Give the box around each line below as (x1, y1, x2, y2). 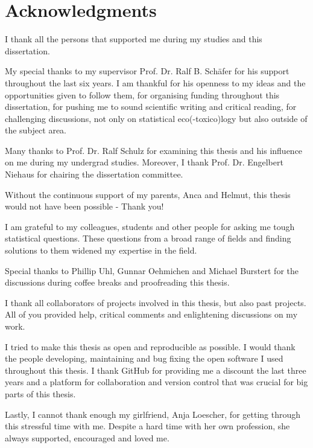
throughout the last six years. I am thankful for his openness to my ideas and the (5, 76, 306, 89)
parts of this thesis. (5, 387, 76, 400)
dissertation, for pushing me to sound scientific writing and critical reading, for (5, 100, 297, 113)
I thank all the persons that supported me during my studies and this (5, 33, 262, 45)
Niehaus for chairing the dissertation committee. (5, 168, 183, 181)
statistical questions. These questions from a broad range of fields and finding (5, 232, 291, 245)
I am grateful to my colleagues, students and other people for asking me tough (5, 220, 295, 232)
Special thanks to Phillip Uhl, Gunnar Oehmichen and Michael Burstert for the (5, 264, 299, 277)
